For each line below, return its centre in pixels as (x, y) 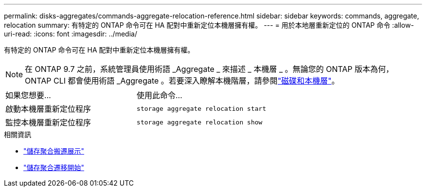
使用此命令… (160, 95)
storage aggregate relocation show (200, 122)
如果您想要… (28, 95)
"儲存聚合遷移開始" (54, 167)
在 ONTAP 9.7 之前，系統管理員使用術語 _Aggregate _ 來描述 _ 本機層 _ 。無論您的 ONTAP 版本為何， (209, 69)
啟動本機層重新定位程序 (48, 109)
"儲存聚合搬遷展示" (54, 151)
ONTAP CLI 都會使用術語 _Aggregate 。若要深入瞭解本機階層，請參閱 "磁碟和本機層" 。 (182, 81)
